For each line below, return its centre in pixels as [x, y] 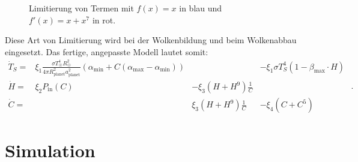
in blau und [201, 8]
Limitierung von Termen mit [81, 8]
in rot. [104, 19]
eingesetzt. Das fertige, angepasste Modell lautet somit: [107, 51]
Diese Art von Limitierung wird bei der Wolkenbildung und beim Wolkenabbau [151, 40]
